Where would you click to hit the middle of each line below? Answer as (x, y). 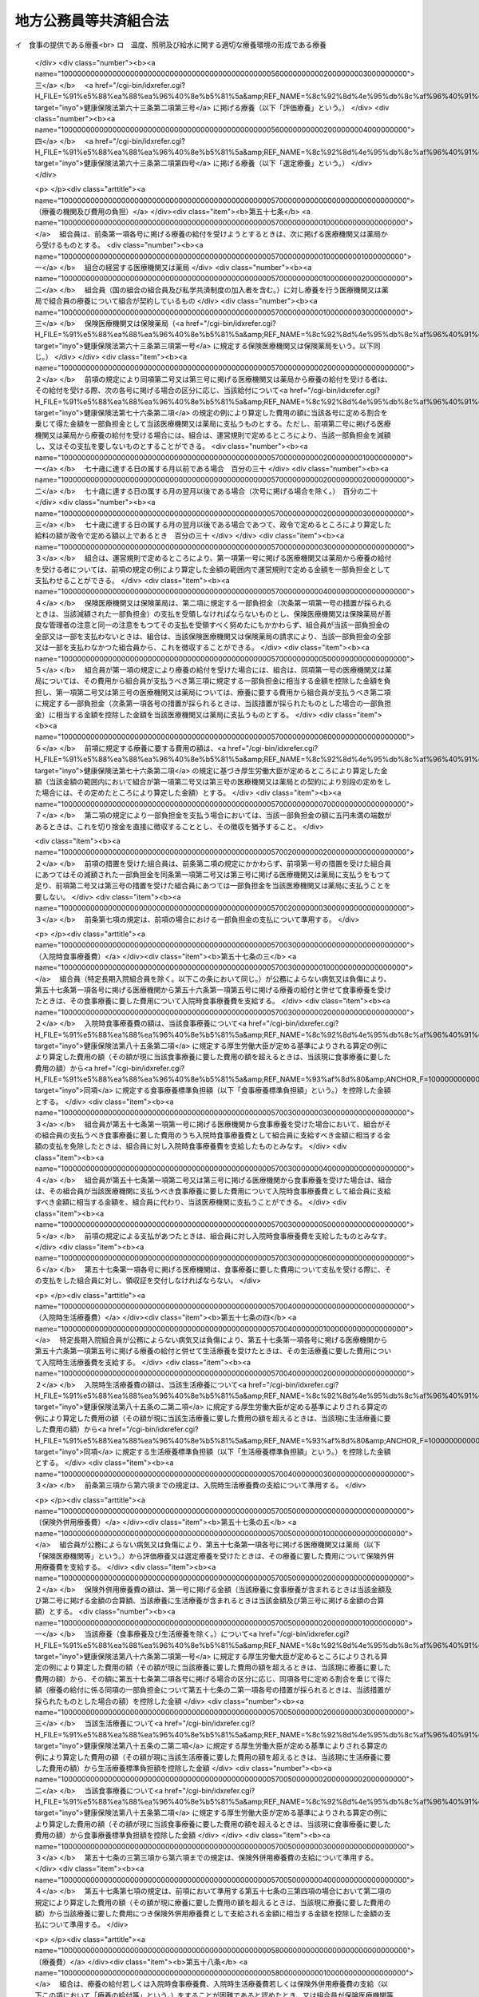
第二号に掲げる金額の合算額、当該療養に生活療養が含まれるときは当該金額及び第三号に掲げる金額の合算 (213, 1601)
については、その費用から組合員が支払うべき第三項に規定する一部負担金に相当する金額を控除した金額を (213, 681)
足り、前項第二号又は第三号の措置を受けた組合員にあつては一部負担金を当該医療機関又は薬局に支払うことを (213, 886)
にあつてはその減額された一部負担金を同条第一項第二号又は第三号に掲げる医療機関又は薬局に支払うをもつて (213, 875)
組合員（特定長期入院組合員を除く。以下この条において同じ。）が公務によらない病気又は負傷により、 (225, 979)
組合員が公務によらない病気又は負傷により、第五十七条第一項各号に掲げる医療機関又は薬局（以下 (220, 1545)
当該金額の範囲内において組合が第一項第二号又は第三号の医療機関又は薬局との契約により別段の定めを (216, 781)
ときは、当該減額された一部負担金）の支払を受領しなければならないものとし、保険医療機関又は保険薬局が (210, 614)
